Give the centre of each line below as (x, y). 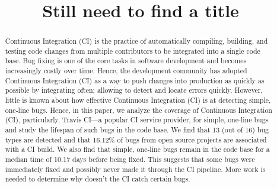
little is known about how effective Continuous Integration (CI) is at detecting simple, (138, 100)
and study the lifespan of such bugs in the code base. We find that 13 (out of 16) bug (137, 130)
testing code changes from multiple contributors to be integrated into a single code (133, 51)
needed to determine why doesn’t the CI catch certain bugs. (98, 179)
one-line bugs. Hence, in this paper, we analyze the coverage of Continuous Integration (138, 110)
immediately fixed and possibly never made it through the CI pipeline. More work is (135, 169)
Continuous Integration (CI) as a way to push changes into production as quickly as (135, 80)
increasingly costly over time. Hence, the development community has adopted (126, 71)
